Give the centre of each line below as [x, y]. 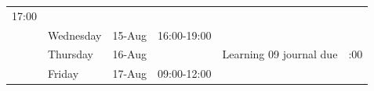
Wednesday [74, 35]
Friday [63, 73]
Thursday [70, 54]
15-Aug [129, 35]
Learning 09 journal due [280, 54]
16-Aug [129, 54]
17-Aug [129, 73]
